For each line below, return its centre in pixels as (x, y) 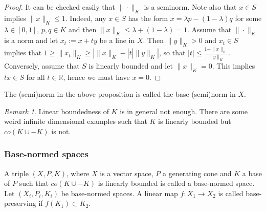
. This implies (234, 65)
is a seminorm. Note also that (190, 7)
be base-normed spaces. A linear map (119, 193)
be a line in (117, 40)
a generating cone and (197, 173)
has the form (148, 18)
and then (82, 29)
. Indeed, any (86, 18)
